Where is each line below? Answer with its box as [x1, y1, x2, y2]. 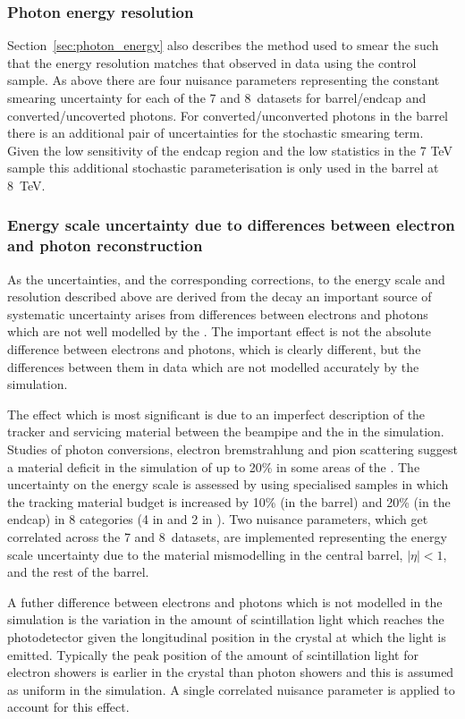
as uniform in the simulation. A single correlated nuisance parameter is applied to [7, 680, 455, 698]
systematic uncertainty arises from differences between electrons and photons [7, 304, 428, 323]
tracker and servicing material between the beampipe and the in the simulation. [7, 422, 444, 441]
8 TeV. [7, 175, 46, 194]
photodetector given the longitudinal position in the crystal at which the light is [7, 627, 446, 646]
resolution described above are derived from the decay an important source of [7, 287, 432, 306]
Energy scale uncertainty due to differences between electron [7, 214, 455, 236]
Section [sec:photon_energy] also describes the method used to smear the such [7, 36, 439, 55]
